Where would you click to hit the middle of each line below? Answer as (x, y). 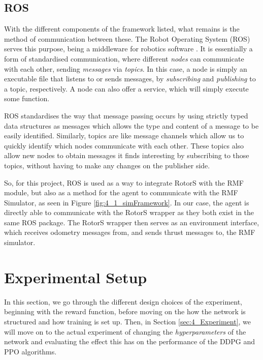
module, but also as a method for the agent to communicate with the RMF (121, 192)
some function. (27, 98)
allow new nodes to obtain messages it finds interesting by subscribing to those (127, 155)
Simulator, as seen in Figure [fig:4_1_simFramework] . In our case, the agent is (127, 202)
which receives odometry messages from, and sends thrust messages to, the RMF (130, 232)
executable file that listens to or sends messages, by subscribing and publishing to (130, 79)
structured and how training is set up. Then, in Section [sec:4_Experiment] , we (128, 321)
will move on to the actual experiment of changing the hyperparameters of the (125, 331)
